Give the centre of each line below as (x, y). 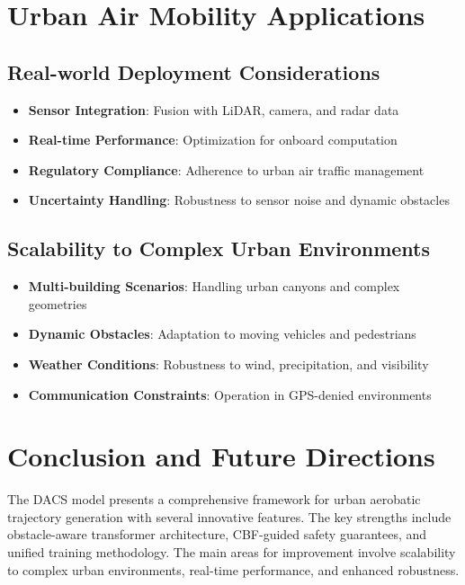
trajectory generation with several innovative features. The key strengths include (229, 516)
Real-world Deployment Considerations (194, 71)
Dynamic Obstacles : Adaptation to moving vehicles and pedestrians (222, 334)
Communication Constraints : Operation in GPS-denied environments (230, 394)
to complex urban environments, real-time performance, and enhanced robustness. (233, 569)
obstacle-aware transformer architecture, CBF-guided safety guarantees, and (217, 534)
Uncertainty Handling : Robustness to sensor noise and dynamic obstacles (239, 200)
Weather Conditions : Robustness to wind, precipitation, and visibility (228, 363)
